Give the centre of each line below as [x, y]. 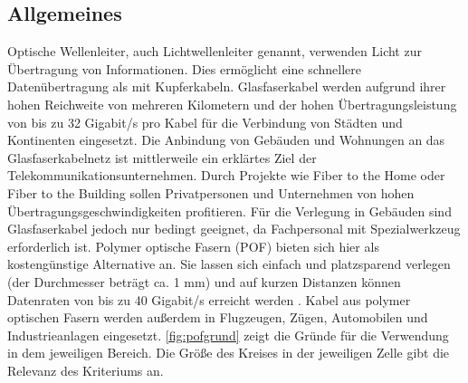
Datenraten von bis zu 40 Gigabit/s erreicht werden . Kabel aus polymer [209, 299]
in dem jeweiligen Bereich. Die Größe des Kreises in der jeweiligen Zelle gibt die [229, 353]
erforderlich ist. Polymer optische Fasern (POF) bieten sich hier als [193, 246]
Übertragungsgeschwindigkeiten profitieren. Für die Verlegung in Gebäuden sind [229, 211]
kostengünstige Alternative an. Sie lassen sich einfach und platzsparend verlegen [229, 264]
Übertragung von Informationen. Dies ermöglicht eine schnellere [184, 68]
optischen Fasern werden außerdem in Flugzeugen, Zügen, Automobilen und [218, 317]
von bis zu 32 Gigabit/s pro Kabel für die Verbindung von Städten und [205, 122]
